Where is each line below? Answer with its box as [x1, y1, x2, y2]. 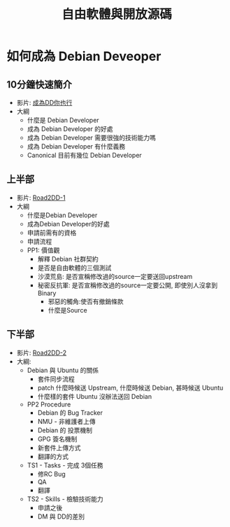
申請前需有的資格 [27, 228, 77, 237]
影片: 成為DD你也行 [16, 99, 73, 107]
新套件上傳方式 [37, 443, 81, 452]
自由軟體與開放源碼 [61, 6, 172, 22]
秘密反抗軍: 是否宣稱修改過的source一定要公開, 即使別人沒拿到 [37, 281, 218, 289]
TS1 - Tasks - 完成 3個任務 [27, 460, 103, 470]
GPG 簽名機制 [37, 434, 78, 443]
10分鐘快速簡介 [6, 78, 73, 90]
